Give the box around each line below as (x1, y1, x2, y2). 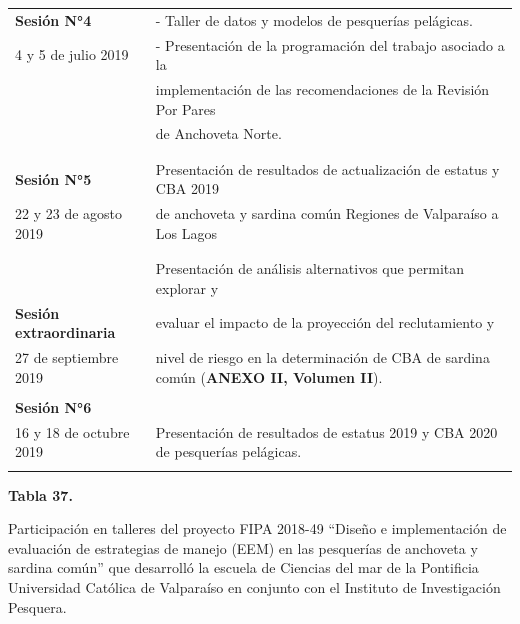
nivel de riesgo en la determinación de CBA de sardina (155, 347, 490, 368)
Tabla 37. (8, 484, 73, 505)
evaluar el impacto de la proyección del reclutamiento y (155, 312, 495, 333)
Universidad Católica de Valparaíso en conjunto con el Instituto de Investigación (8, 576, 501, 597)
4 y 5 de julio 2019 (15, 44, 129, 65)
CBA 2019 (155, 178, 219, 199)
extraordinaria (15, 322, 116, 343)
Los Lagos (155, 222, 217, 243)
